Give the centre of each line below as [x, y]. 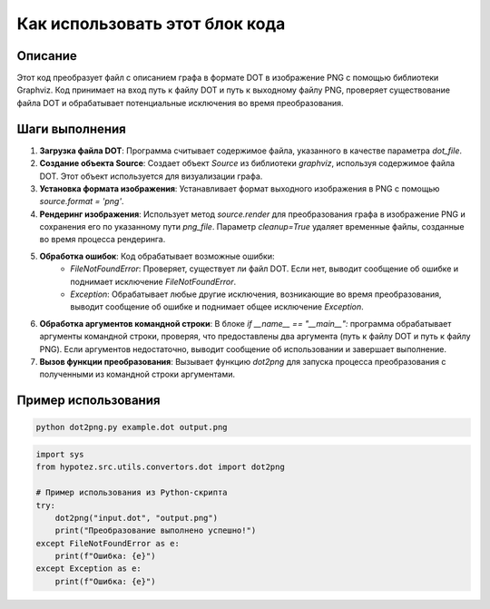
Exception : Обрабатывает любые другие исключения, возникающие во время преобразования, [256, 294]
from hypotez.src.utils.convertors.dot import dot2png [160, 467]
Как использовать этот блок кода [151, 24]
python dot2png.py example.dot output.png [132, 427]
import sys [60, 454]
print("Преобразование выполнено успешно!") [156, 530]
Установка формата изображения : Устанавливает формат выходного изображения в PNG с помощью [240, 188]
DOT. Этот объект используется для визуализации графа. [151, 176]
